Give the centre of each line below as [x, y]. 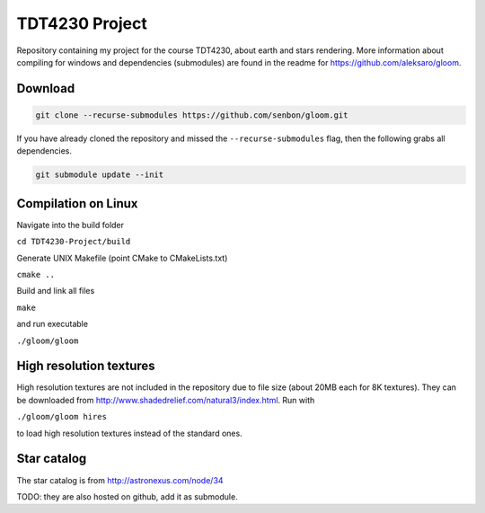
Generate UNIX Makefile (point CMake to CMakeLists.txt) [122, 258]
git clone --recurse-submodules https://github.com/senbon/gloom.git [192, 115]
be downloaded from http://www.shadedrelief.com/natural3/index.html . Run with [166, 400]
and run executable [53, 324]
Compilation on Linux [77, 203]
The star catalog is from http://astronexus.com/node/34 [120, 480]
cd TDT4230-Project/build [74, 242]
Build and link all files [56, 291]
